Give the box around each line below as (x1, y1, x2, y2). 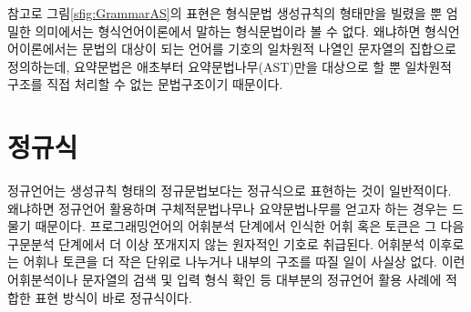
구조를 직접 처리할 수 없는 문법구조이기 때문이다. (7, 75, 283, 94)
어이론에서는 (7, 39, 78, 58)
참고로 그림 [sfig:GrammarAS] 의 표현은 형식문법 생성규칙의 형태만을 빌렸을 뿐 (7, 4, 443, 22)
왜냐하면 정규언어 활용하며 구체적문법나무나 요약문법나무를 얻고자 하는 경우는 (7, 198, 448, 217)
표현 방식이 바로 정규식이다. (35, 287, 192, 307)
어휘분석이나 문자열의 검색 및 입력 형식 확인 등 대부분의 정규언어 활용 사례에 (7, 270, 442, 289)
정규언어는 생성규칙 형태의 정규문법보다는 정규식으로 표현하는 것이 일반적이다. (7, 181, 452, 200)
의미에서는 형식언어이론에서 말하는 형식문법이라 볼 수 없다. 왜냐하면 (35, 21, 421, 40)
